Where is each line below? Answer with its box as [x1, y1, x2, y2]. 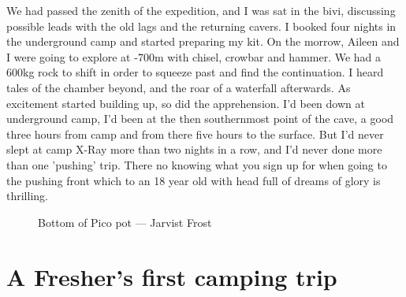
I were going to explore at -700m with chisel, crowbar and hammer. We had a [6, 48, 382, 65]
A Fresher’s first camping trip [6, 260, 337, 292]
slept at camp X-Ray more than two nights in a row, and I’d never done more [6, 141, 382, 158]
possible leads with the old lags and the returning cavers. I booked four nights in [6, 17, 397, 34]
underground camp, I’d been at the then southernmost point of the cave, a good [6, 110, 394, 127]
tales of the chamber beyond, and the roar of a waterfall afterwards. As [6, 79, 351, 95]
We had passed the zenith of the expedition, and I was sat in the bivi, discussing [6, 2, 396, 18]
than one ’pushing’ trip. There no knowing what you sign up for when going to [6, 156, 387, 173]
